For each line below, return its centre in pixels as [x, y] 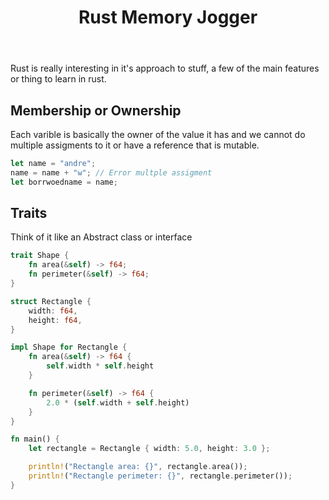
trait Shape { [40, 256]
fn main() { [35, 439]
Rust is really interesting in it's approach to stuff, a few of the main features [165, 68]
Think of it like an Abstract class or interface [101, 237]
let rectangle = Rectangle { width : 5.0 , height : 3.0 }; [149, 449]
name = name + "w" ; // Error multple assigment [111, 172]
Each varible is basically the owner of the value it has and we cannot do [158, 134]
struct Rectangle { [51, 301]
